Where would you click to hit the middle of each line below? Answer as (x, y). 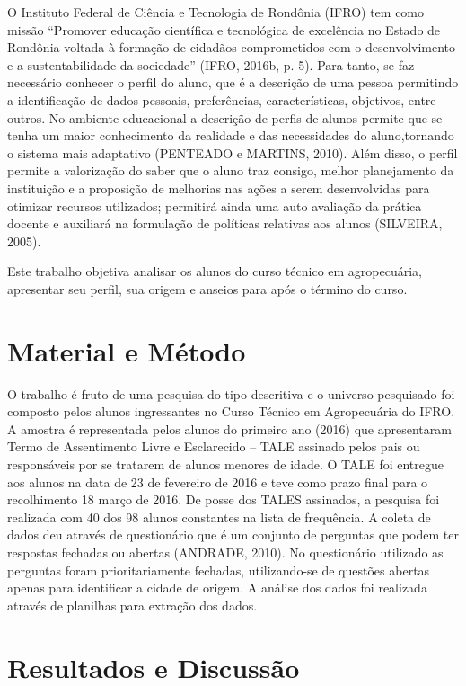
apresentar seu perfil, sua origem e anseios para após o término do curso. (207, 288)
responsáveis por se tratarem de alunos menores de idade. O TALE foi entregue (225, 464)
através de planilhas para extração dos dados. (132, 605)
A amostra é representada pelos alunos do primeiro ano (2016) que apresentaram (229, 428)
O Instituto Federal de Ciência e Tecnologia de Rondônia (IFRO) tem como (216, 12)
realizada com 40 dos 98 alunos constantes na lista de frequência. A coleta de (219, 517)
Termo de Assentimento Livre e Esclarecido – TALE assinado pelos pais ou (214, 446)
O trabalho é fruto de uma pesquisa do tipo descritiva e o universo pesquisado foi (231, 393)
